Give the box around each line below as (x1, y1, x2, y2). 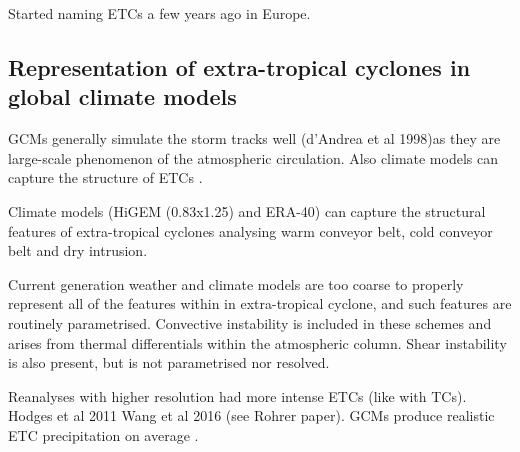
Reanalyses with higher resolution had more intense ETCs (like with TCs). (8, 385, 467, 406)
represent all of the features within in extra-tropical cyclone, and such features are (8, 293, 512, 314)
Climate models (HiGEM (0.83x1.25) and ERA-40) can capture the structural (8, 200, 486, 221)
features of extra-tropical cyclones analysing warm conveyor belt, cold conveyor (8, 220, 493, 241)
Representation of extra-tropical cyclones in (8, 51, 471, 82)
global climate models (8, 81, 237, 112)
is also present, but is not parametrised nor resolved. (8, 352, 330, 373)
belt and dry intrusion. (8, 240, 148, 261)
